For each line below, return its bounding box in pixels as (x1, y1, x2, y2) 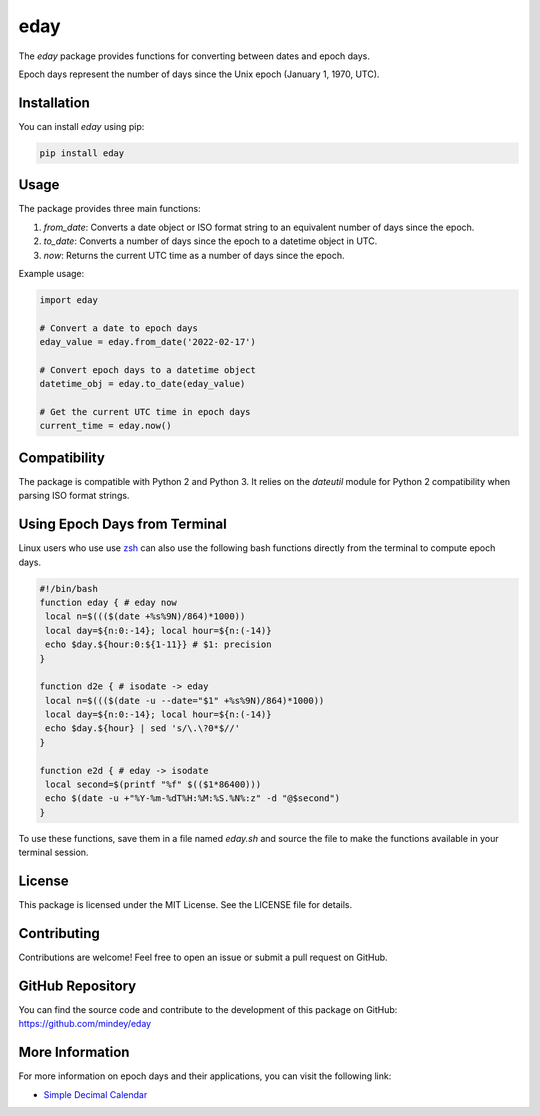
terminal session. (18, 846, 89, 859)
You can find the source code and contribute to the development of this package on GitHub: (18, 1003, 398, 1015)
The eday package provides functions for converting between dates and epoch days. (18, 50, 370, 62)
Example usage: (18, 267, 85, 279)
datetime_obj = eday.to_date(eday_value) (39, 378, 246, 390)
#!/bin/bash (39, 583, 99, 594)
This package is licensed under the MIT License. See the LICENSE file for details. (18, 899, 353, 911)
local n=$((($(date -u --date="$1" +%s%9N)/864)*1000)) (45, 695, 325, 706)
